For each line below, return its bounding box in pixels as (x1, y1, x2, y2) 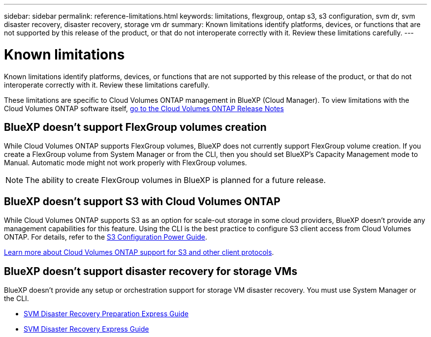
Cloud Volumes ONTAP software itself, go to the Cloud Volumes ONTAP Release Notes (4, 104, 284, 113)
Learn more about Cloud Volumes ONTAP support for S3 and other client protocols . (4, 248, 274, 257)
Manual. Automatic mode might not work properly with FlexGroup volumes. (4, 158, 247, 167)
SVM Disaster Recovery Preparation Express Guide (24, 309, 189, 318)
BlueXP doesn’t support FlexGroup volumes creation (4, 121, 267, 133)
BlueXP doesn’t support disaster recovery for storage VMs (4, 265, 298, 277)
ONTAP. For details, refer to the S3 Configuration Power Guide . (4, 233, 208, 242)
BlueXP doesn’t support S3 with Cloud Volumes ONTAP (4, 195, 280, 208)
